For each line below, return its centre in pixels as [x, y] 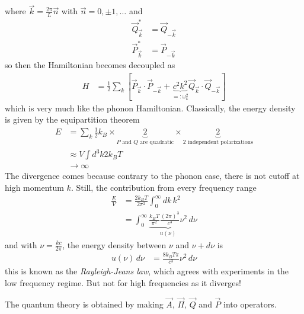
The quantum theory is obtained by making [84, 304]
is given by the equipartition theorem [72, 119]
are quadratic [157, 142]
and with [21, 244]
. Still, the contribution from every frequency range [164, 187]
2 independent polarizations [218, 142]
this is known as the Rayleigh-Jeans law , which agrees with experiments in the [147, 271]
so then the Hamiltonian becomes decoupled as [90, 65]
